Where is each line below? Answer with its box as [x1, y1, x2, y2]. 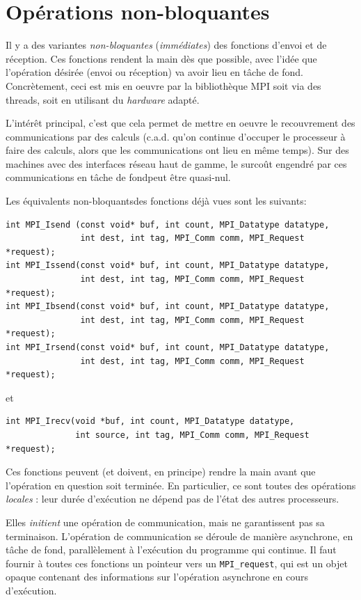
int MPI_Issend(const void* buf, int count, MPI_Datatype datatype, [6, 260, 330, 271]
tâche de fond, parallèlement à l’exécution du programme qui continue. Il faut [6, 542, 337, 557]
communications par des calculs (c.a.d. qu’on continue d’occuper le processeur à [6, 129, 346, 143]
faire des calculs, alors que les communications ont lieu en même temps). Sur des [6, 143, 349, 157]
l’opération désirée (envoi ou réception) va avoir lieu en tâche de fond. [6, 65, 304, 79]
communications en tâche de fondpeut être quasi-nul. [6, 170, 231, 184]
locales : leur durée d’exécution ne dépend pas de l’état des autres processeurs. [6, 491, 339, 506]
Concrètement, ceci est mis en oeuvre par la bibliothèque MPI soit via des [6, 78, 321, 93]
